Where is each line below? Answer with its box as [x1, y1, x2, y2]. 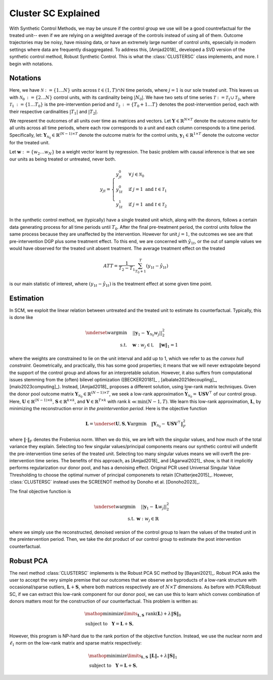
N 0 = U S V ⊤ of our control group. [188, 390, 257, 398]
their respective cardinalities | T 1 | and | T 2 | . [9, 108, 99, 116]
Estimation [9, 294, 44, 302]
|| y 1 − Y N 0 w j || [132, 330, 163, 338]
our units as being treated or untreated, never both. [9, 156, 116, 162]
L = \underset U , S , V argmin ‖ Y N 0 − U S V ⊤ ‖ [85, 420, 184, 429]
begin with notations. [9, 61, 53, 67]
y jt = [100, 186, 111, 193]
